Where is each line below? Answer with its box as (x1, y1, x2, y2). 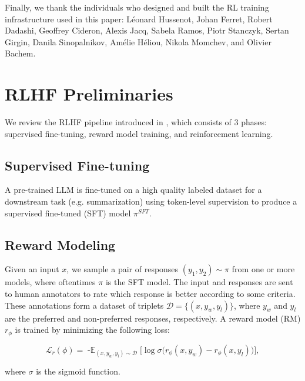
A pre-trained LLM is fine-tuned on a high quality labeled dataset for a (5, 183, 262, 196)
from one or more (232, 263, 295, 275)
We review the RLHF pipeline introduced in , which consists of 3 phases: (5, 116, 267, 128)
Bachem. (5, 47, 36, 59)
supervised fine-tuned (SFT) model (5, 206, 131, 219)
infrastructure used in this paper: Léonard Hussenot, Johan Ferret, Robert (5, 12, 273, 25)
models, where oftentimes (5, 276, 96, 288)
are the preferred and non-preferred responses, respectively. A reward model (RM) (5, 312, 301, 324)
